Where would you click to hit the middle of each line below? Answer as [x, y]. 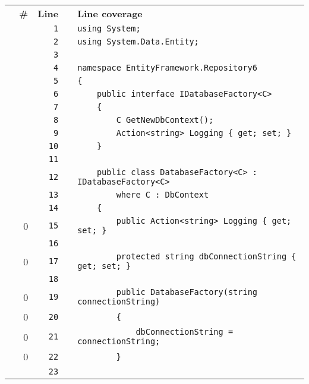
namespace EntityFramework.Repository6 [167, 68]
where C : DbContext [163, 195]
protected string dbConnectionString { [206, 256]
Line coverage [110, 13]
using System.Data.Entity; [138, 42]
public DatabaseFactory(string [187, 292]
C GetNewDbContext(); [165, 120]
